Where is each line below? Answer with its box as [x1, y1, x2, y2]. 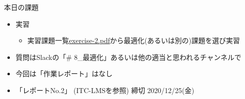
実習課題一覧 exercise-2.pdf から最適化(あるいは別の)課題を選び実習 [27, 35, 240, 46]
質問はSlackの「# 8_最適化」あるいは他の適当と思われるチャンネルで [15, 51, 242, 62]
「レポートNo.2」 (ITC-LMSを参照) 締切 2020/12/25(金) [15, 85, 195, 95]
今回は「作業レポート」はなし [15, 68, 113, 79]
